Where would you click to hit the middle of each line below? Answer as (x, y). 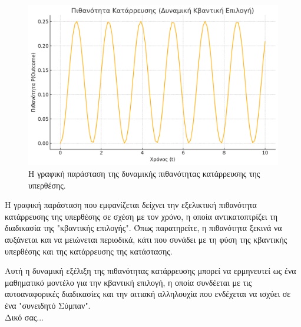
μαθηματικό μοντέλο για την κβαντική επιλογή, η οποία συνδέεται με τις (128, 282)
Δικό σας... (24, 317)
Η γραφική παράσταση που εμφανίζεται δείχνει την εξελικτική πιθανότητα (131, 205)
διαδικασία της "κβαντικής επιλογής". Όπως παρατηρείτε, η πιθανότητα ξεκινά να (143, 228)
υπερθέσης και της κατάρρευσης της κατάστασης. (89, 251)
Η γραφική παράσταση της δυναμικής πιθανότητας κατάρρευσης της (144, 174)
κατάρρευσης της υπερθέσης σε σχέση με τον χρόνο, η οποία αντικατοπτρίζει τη (141, 216)
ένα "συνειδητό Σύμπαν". (48, 305)
